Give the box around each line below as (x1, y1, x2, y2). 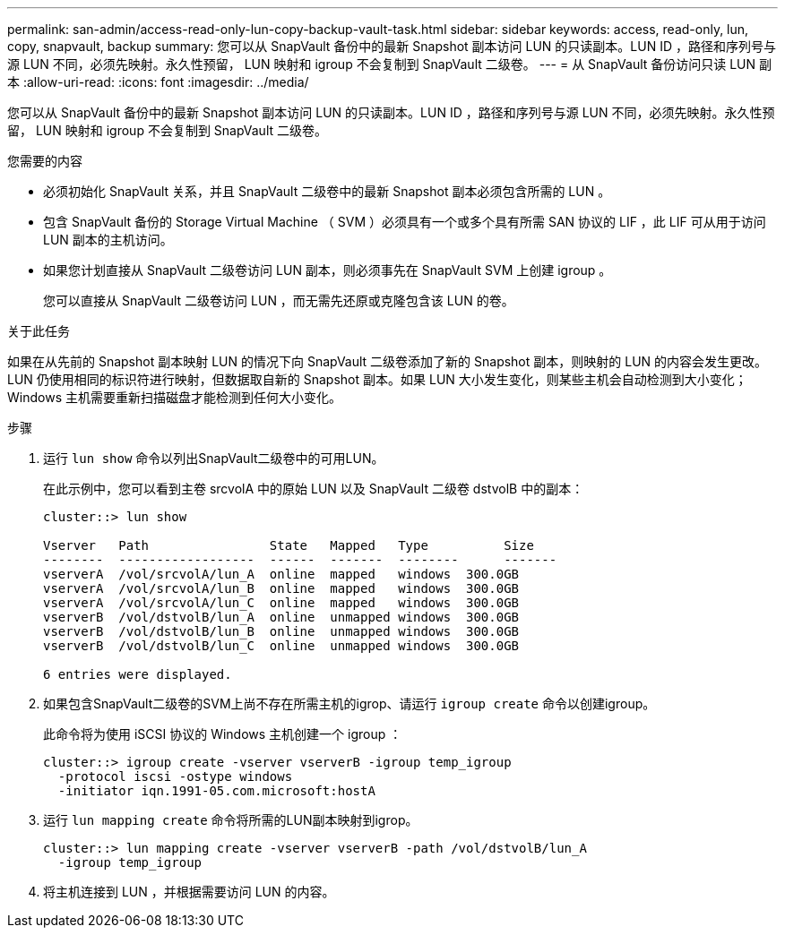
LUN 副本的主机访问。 (43, 232, 173, 247)
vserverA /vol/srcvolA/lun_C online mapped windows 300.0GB (43, 596, 520, 610)
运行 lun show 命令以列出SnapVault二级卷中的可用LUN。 (43, 450, 384, 466)
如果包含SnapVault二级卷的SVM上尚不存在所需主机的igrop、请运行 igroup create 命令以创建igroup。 (43, 696, 656, 711)
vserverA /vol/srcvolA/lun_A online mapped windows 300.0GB (43, 567, 520, 581)
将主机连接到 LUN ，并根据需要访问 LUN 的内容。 (43, 884, 335, 899)
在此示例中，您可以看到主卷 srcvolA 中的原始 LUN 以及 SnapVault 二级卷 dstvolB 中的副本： (43, 481, 584, 496)
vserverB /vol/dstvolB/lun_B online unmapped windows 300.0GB (43, 624, 520, 639)
